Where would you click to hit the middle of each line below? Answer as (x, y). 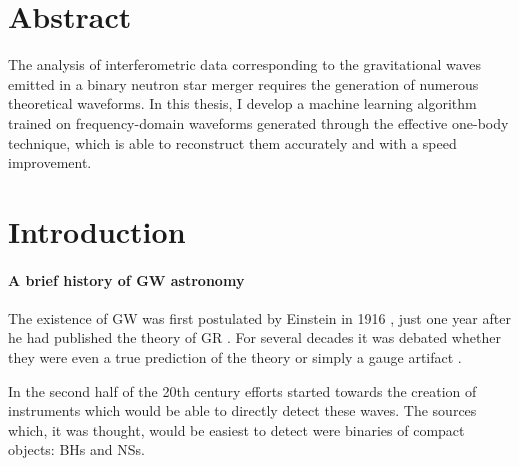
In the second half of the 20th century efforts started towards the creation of (242, 390)
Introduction (97, 230)
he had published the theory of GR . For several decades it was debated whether (254, 337)
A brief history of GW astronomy (126, 279)
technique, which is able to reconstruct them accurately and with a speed (232, 142)
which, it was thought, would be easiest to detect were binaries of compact (236, 429)
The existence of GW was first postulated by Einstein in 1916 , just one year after (259, 317)
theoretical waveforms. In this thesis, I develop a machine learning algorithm (242, 103)
